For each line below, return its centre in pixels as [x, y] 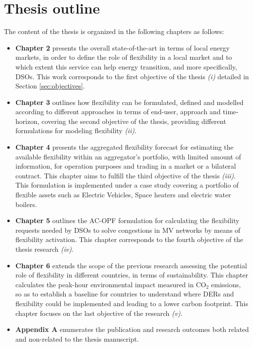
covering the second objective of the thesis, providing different [134, 121]
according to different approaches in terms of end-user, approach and [118, 112]
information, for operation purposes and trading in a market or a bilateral [126, 166]
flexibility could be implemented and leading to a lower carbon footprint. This [132, 303]
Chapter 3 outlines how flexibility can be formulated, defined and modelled [129, 102]
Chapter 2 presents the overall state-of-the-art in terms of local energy [122, 47]
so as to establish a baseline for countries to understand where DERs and [125, 294]
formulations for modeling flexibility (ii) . [76, 130]
